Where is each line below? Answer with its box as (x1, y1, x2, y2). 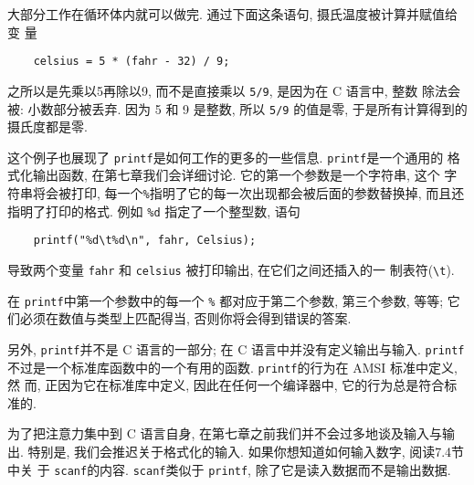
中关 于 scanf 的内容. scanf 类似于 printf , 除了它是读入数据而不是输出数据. (7, 459, 451, 479)
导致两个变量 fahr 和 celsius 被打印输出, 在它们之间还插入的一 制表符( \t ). (7, 259, 455, 279)
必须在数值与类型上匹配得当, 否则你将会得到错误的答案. (19, 309, 352, 328)
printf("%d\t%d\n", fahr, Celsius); (33, 234, 257, 248)
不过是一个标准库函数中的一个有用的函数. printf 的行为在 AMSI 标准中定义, (7, 357, 458, 376)
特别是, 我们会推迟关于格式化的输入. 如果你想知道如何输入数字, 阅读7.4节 (27, 441, 465, 460)
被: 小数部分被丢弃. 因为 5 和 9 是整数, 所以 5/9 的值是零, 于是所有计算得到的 (7, 99, 468, 118)
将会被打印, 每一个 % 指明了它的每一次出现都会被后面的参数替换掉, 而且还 (32, 184, 465, 202)
